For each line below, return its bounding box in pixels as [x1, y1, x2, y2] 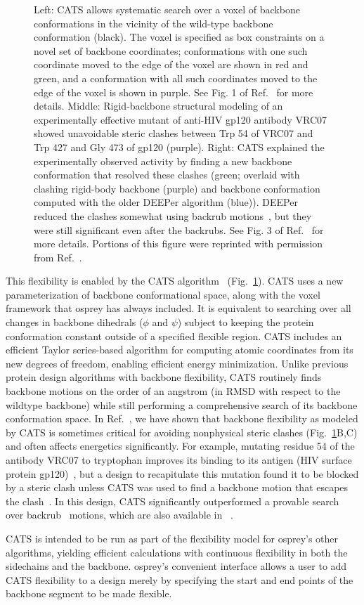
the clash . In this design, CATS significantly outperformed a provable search [6, 493, 339, 508]
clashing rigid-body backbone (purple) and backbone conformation [34, 181, 320, 195]
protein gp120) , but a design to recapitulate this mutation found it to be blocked [6, 466, 359, 481]
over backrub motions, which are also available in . [6, 507, 233, 522]
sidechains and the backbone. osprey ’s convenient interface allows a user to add [6, 559, 347, 573]
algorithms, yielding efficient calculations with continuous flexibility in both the [6, 545, 348, 559]
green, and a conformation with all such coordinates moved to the [34, 70, 318, 85]
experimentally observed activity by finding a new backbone [34, 153, 292, 168]
